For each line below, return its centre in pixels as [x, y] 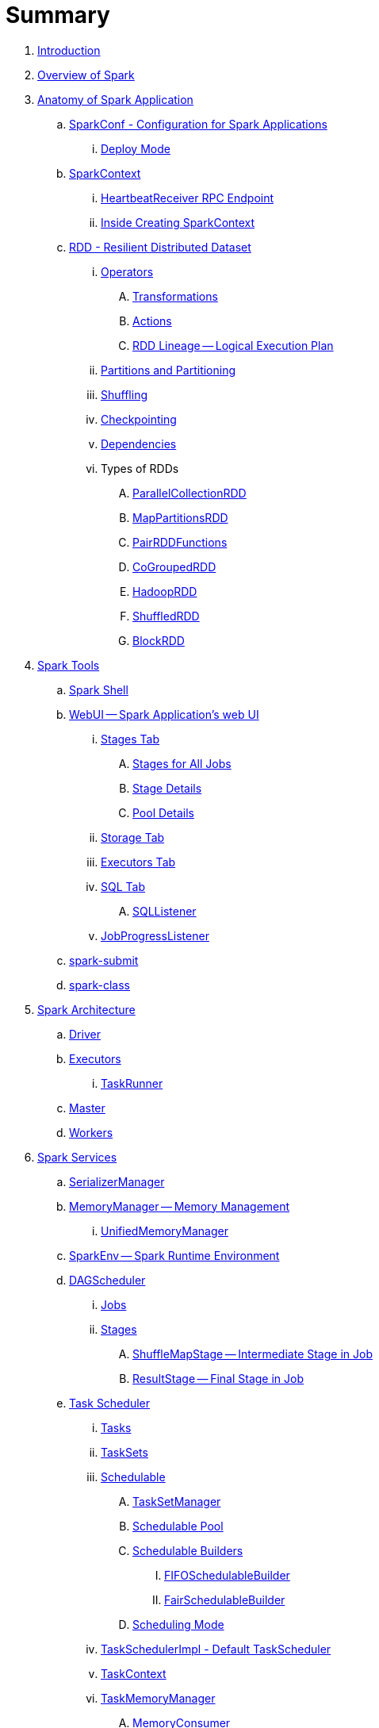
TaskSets [124, 1452]
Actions [152, 321]
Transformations [175, 296]
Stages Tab [130, 739]
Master [87, 1108]
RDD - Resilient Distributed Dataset [160, 247]
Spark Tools [69, 665]
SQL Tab [123, 886]
